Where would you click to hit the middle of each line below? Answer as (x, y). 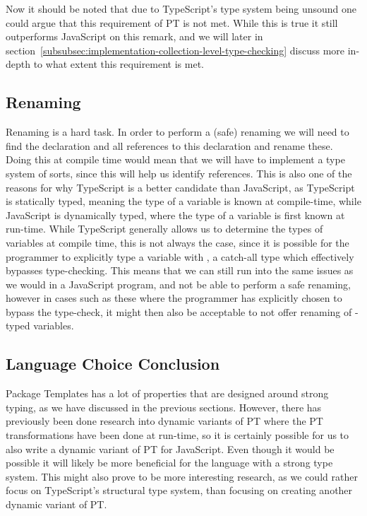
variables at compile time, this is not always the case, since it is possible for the (178, 242)
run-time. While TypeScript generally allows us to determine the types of (164, 229)
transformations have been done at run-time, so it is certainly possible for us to (178, 435)
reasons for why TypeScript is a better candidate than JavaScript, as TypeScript (180, 187)
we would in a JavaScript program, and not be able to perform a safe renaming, (178, 284)
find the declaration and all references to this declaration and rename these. (169, 145)
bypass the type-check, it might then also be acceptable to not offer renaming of (179, 311)
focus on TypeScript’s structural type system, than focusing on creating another (179, 490)
